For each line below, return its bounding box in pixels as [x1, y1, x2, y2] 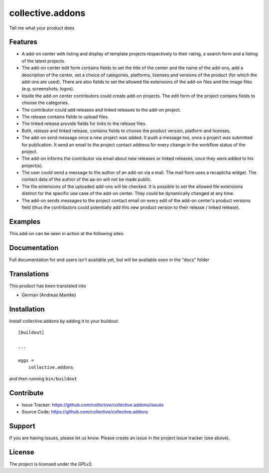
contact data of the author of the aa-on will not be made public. [21, 176, 152, 182]
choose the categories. [21, 100, 69, 106]
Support [9, 422, 35, 430]
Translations [9, 270, 49, 278]
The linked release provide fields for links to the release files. [21, 121, 147, 127]
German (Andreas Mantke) [21, 292, 77, 298]
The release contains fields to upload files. [21, 114, 109, 120]
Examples [9, 217, 41, 226]
